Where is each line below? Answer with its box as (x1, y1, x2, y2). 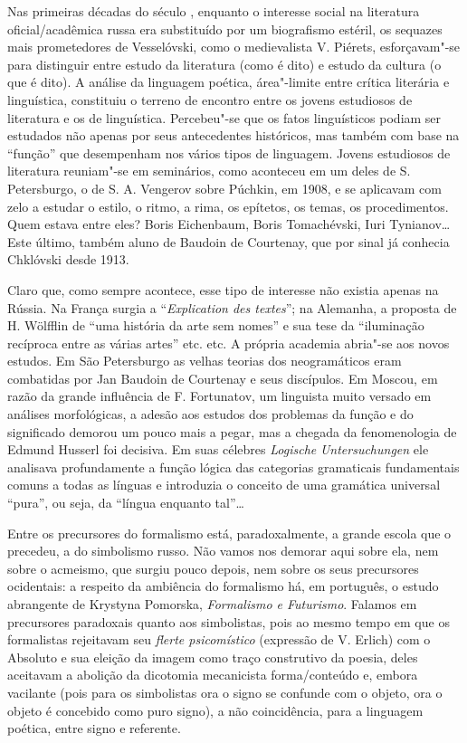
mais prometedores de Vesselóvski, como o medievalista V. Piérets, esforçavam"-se (7, 37, 461, 56)
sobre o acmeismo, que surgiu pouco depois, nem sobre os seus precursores (7, 558, 419, 577)
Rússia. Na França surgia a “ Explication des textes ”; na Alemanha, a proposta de (7, 298, 457, 317)
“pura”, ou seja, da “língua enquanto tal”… (7, 493, 244, 512)
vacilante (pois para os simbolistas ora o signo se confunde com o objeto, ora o (7, 682, 443, 701)
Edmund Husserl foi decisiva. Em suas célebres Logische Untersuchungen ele (7, 440, 429, 459)
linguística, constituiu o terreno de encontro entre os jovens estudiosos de (7, 90, 413, 109)
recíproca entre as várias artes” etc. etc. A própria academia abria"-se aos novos (7, 333, 450, 352)
